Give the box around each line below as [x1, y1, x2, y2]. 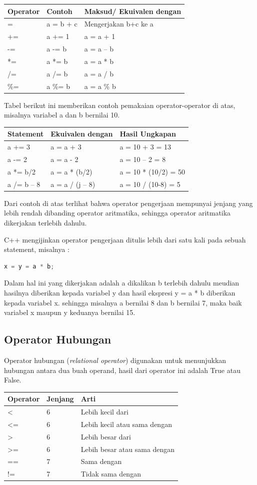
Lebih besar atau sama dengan [80, 443, 175, 454]
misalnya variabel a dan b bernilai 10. [4, 109, 120, 120]
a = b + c [46, 18, 77, 29]
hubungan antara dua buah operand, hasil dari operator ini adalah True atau [4, 364, 240, 375]
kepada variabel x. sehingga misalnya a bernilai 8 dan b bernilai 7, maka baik [4, 297, 242, 307]
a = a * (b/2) [50, 166, 92, 176]
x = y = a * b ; [4, 262, 54, 270]
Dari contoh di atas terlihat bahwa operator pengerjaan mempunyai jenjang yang [4, 197, 253, 208]
